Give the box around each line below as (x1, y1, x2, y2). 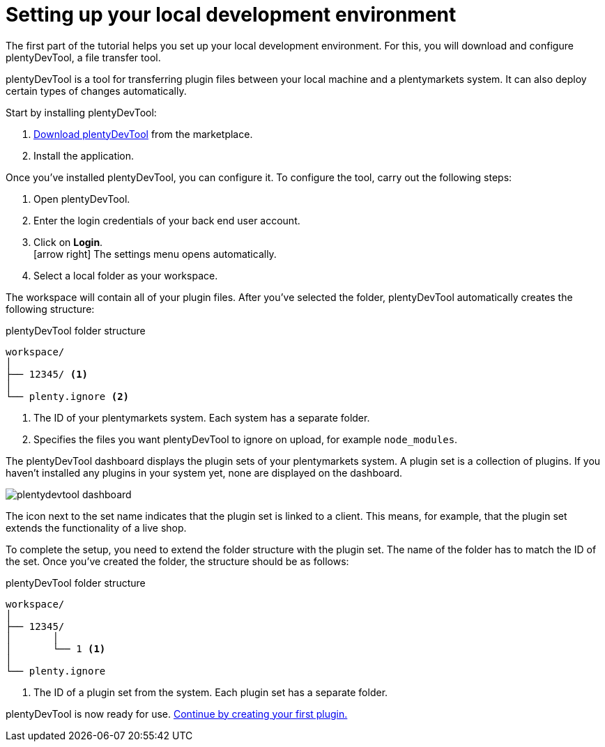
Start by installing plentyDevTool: (6, 106, 157, 118)
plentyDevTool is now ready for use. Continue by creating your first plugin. (6, 707, 348, 720)
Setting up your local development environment (6, 3, 457, 26)
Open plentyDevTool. (33, 192, 130, 205)
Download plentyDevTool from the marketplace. (33, 128, 253, 140)
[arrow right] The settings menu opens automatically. (33, 247, 277, 260)
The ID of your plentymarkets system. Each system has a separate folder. (33, 411, 370, 424)
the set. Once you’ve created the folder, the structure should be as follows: (6, 555, 349, 567)
